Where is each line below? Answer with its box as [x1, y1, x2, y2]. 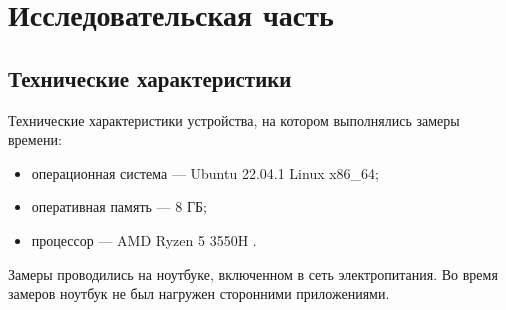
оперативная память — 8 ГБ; [31, 196, 207, 217]
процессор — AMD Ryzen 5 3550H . [31, 229, 257, 250]
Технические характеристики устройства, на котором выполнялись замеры [8, 109, 460, 130]
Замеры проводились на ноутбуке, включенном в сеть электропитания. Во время [8, 263, 498, 284]
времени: [8, 129, 62, 150]
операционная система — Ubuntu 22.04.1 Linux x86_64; [31, 162, 380, 183]
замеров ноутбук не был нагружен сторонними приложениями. [8, 283, 390, 304]
